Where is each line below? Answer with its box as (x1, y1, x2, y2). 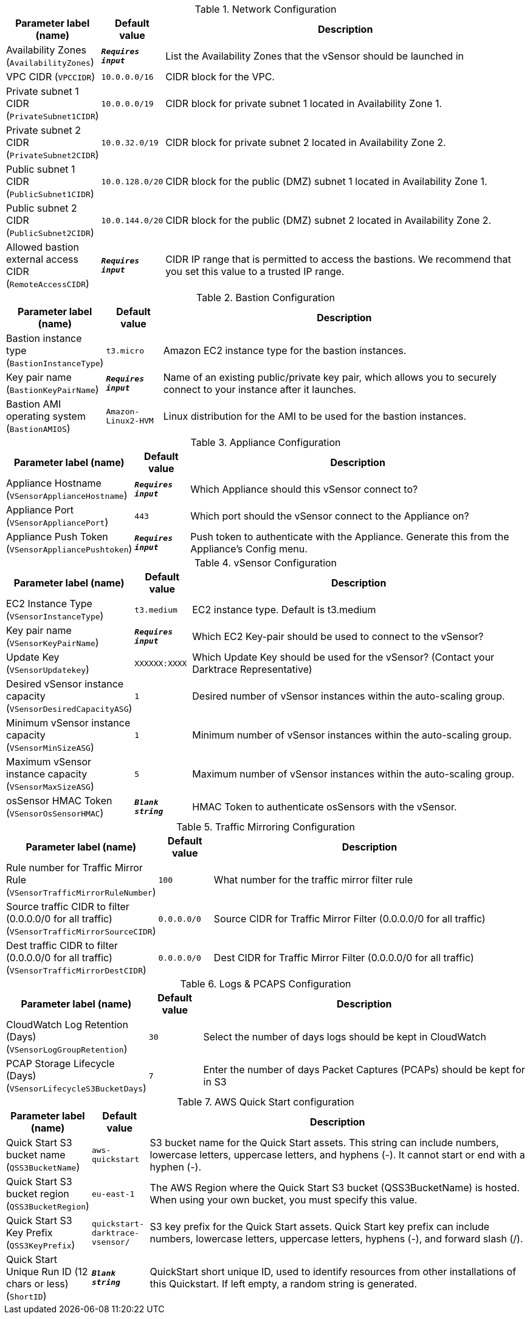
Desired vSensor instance (6, 678, 124, 690)
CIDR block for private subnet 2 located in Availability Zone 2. (165, 136, 446, 148)
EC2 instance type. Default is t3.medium (192, 604, 376, 616)
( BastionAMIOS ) (6, 422, 71, 434)
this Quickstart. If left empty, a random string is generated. (150, 1278, 417, 1290)
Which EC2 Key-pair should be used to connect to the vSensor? (192, 630, 484, 642)
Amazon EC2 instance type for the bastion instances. (163, 344, 407, 357)
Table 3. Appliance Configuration (190, 436, 341, 448)
